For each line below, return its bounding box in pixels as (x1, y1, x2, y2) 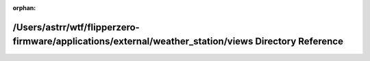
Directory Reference (254, 36, 344, 47)
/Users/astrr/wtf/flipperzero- (12, 21, 140, 33)
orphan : (12, 4, 36, 12)
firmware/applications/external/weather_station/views (12, 36, 254, 47)
